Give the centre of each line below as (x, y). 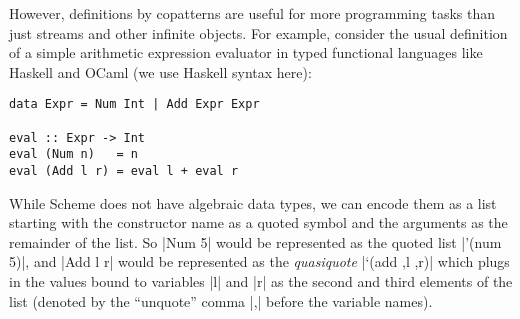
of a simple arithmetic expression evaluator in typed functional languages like (246, 52)
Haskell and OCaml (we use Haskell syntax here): (160, 71)
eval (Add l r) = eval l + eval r (124, 171)
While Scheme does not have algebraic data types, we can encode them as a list (253, 202)
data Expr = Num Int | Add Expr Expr (134, 104)
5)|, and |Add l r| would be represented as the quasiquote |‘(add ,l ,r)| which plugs (259, 261)
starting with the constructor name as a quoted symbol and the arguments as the (258, 222)
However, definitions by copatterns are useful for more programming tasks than (252, 13)
